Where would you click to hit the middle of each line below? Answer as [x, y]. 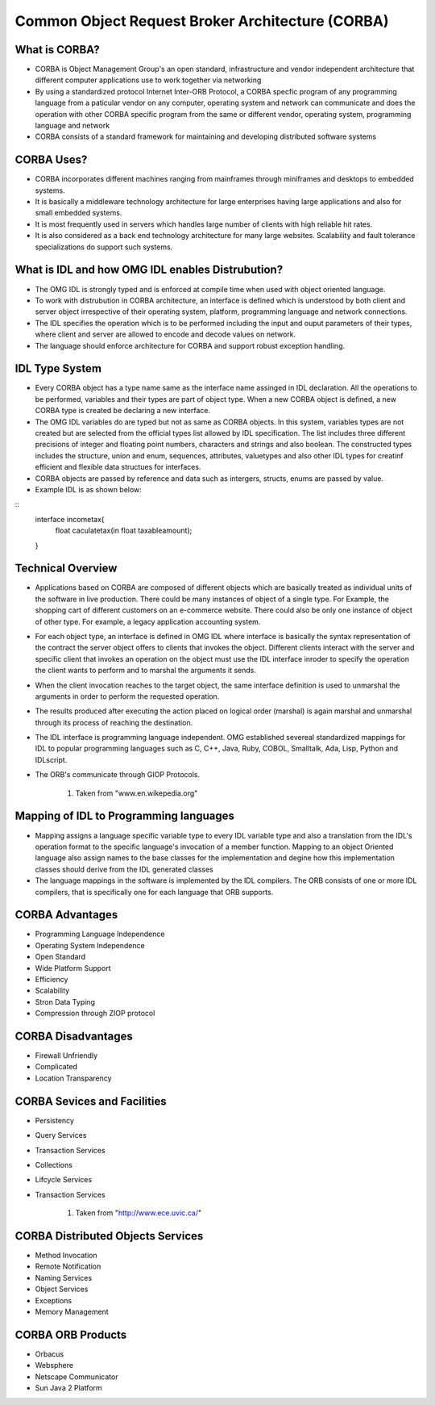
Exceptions [54, 1300]
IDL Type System [58, 368]
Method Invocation [66, 1255]
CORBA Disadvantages [74, 1036]
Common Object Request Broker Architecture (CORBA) [202, 21]
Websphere [54, 1365]
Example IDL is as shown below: [89, 489]
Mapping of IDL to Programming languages [125, 816]
